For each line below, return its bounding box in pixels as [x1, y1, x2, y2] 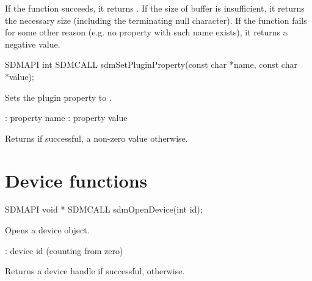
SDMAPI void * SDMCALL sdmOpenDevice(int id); [5, 203, 203, 216]
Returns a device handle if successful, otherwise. [5, 265, 185, 277]
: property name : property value [5, 111, 128, 124]
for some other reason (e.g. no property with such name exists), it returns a [5, 26, 288, 38]
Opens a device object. [5, 224, 90, 236]
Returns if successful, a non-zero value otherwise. [5, 131, 188, 144]
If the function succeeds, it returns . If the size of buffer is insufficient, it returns [5, 2, 305, 14]
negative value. [5, 37, 60, 50]
